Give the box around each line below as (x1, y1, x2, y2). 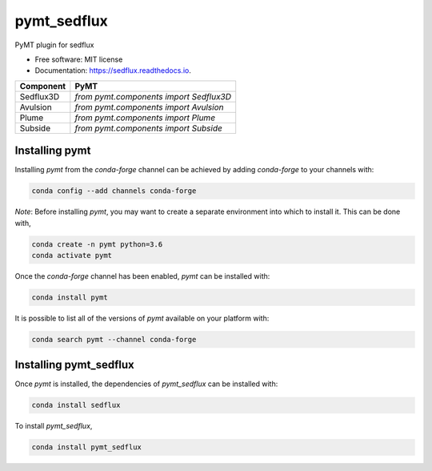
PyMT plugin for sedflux (14, 40, 94, 50)
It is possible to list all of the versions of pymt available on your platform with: (14, 313, 270, 323)
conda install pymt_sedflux (31, 443, 142, 452)
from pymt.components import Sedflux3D (74, 91, 232, 102)
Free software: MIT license (34, 54, 123, 64)
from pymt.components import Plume (74, 112, 216, 123)
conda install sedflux (31, 401, 121, 410)
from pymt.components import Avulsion (74, 101, 224, 112)
